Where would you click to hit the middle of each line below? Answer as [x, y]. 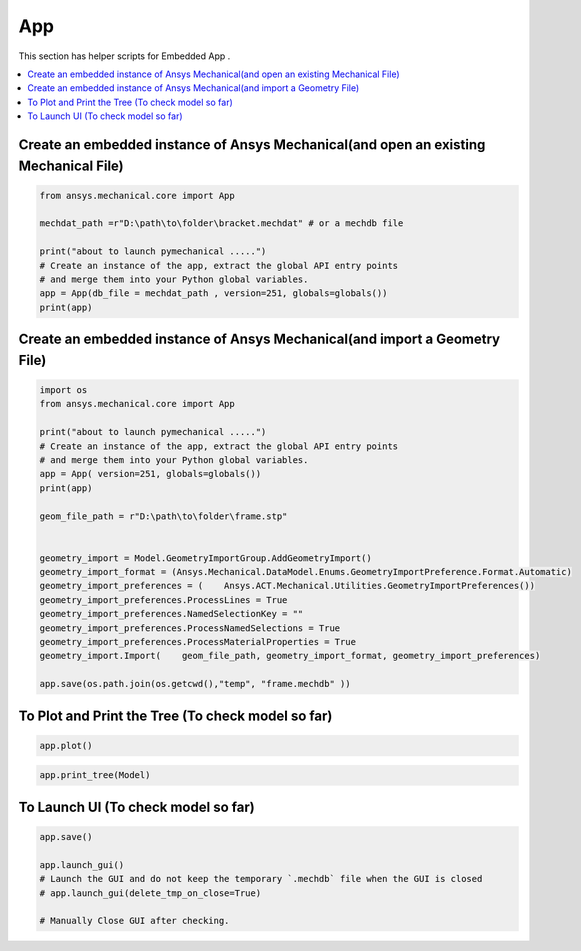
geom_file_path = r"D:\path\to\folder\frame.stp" [163, 516]
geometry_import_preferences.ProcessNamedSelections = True [190, 628]
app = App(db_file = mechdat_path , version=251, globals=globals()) [213, 293]
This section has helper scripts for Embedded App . [124, 56]
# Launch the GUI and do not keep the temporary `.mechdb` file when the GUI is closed [261, 879]
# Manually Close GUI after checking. [134, 921]
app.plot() [66, 745]
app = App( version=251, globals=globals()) [150, 474]
